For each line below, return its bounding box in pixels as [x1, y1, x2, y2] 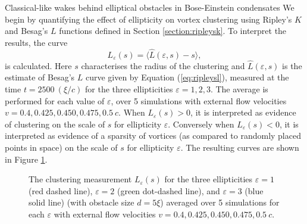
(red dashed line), [29, 184, 93, 197]
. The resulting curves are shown [180, 141, 299, 153]
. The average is [210, 83, 268, 95]
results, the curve [5, 36, 68, 48]
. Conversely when [168, 117, 234, 130]
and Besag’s [5, 24, 48, 37]
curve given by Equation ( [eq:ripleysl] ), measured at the [85, 71, 289, 83]
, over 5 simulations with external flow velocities [111, 94, 287, 107]
